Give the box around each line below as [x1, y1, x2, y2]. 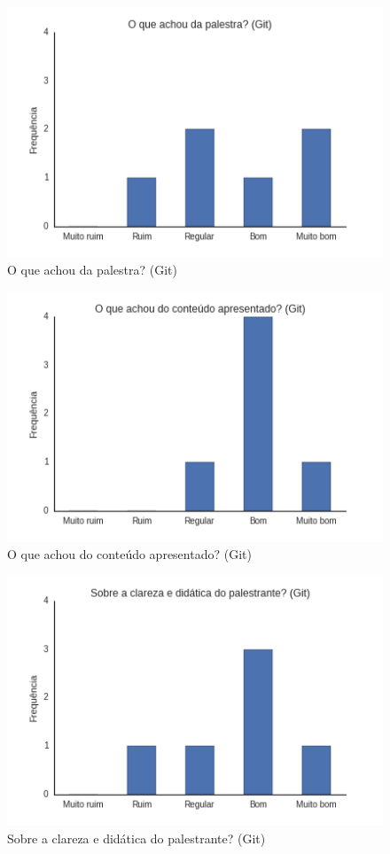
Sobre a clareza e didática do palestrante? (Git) [7, 828, 266, 847]
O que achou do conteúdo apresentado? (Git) [7, 545, 252, 563]
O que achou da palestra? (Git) [7, 260, 177, 279]
